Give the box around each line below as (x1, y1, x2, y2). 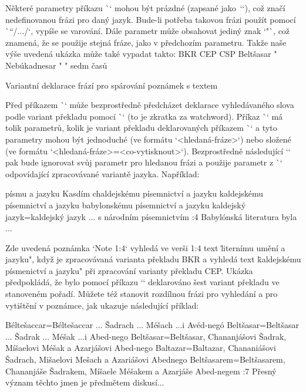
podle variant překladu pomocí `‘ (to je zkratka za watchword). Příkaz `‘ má (5, 110, 283, 122)
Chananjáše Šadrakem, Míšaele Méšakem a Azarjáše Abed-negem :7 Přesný (5, 364, 277, 377)
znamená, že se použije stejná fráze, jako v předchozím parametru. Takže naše (5, 36, 287, 48)
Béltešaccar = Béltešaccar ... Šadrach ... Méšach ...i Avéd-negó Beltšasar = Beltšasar (5, 319, 300, 331)
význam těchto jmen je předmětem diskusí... (5, 376, 164, 388)
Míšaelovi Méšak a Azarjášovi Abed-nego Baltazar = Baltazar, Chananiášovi (5, 342, 276, 354)
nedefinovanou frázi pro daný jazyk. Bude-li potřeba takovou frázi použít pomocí (5, 13, 296, 25)
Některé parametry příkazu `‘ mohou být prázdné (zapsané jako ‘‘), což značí (5, 2, 285, 13)
